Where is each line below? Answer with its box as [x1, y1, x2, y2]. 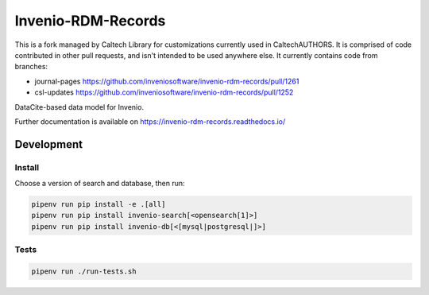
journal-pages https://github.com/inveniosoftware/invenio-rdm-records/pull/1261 [34, 76, 300, 86]
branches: [14, 62, 48, 72]
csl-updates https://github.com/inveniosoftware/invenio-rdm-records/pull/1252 [34, 87, 294, 97]
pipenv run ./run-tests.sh [31, 266, 137, 276]
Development [14, 138, 83, 151]
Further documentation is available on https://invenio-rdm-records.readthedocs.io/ [14, 116, 286, 126]
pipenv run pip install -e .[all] [31, 200, 166, 209]
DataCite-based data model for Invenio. [14, 102, 145, 111]
